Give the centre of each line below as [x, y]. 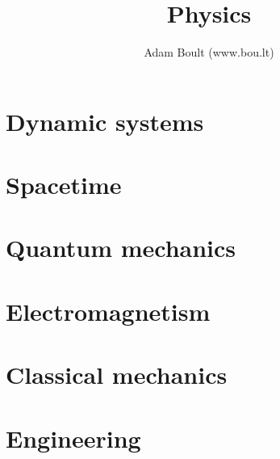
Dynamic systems [105, 121]
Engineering [73, 438]
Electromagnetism [108, 311]
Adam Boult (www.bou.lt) [209, 52]
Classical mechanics [117, 375]
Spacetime [64, 185]
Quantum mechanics [121, 248]
